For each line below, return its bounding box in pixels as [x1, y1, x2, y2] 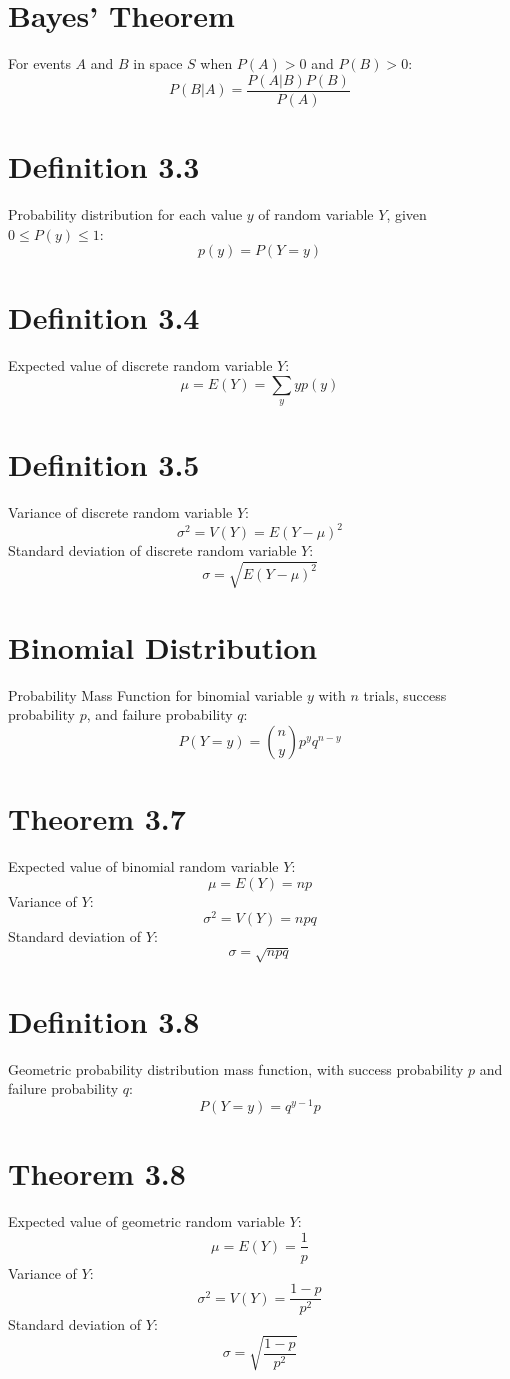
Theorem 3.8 [8, 1152, 186, 1193]
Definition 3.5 [8, 444, 200, 485]
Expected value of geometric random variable [8, 1210, 285, 1231]
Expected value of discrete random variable [8, 355, 273, 376]
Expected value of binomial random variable [8, 856, 279, 876]
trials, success [363, 684, 447, 705]
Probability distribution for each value [8, 203, 243, 224]
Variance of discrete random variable [8, 502, 233, 523]
